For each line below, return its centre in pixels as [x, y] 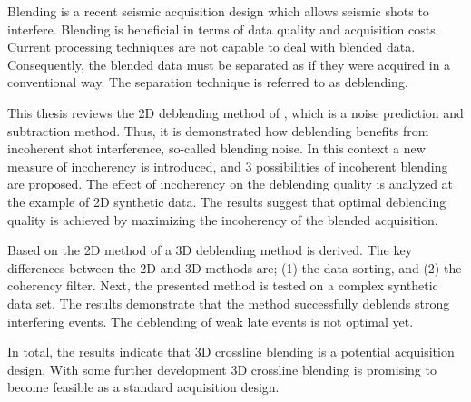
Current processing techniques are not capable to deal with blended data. [211, 47]
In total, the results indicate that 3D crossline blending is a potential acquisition [231, 352]
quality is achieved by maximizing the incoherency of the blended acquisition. [223, 219]
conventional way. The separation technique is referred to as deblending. [208, 82]
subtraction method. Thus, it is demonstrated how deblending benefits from [218, 130]
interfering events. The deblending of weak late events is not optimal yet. [211, 321]
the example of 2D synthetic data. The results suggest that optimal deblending [227, 201]
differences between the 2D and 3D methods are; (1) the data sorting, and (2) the [235, 267]
